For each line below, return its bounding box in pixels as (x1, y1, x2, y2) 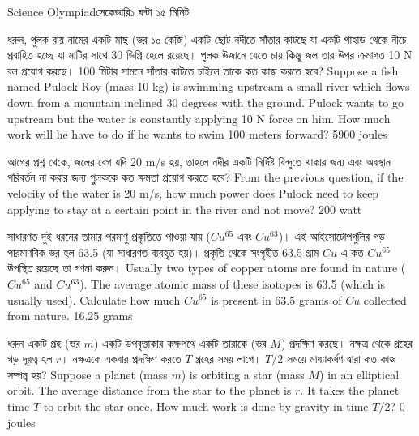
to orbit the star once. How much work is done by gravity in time (43, 398, 369, 415)
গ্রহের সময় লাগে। (195, 350, 262, 367)
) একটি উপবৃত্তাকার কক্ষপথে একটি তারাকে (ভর (93, 334, 267, 351)
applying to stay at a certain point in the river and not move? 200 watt (7, 200, 362, 217)
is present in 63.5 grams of (211, 291, 342, 308)
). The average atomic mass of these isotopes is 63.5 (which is (79, 275, 386, 292)
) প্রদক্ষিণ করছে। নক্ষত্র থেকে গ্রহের (280, 334, 413, 351)
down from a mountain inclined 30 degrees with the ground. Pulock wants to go (7, 93, 404, 110)
